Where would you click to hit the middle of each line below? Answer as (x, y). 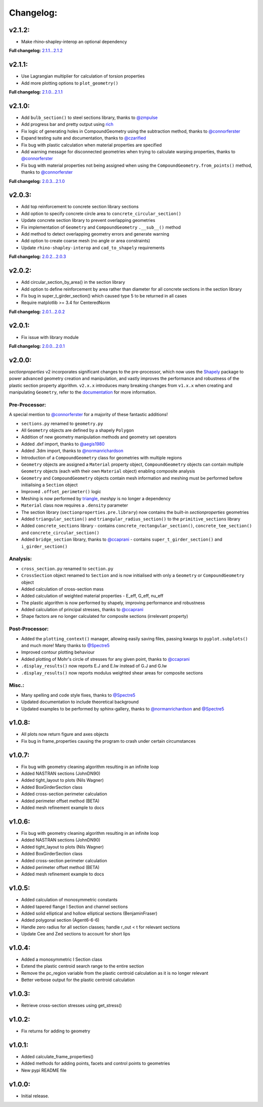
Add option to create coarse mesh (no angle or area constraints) (86, 241)
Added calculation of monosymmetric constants (69, 900)
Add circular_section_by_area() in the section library (73, 282)
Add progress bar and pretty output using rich (67, 124)
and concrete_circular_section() (60, 533)
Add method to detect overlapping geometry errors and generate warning (95, 234)
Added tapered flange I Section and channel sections (75, 907)
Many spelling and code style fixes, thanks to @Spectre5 (78, 695)
